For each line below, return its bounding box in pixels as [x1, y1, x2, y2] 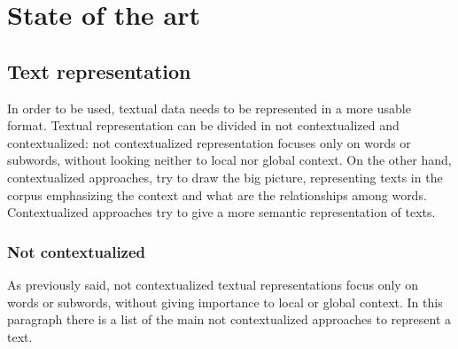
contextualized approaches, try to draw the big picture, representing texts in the [7, 167, 443, 186]
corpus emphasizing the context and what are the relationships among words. [7, 185, 427, 204]
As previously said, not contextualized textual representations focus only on [7, 275, 419, 293]
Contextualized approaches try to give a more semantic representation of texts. [7, 203, 436, 221]
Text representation [7, 57, 191, 84]
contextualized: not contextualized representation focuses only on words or [7, 133, 411, 151]
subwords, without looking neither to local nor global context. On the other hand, [7, 151, 452, 169]
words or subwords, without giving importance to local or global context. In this [7, 292, 443, 311]
